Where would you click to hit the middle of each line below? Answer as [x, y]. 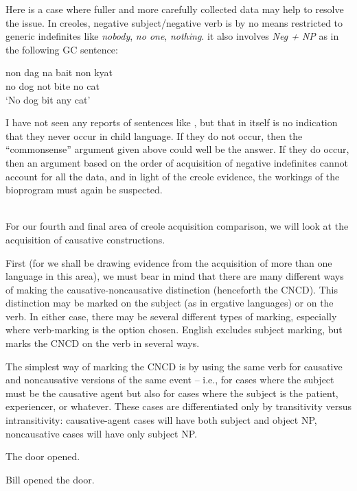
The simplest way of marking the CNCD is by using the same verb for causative [174, 366]
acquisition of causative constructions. [85, 239]
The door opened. [43, 456]
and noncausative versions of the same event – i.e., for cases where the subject [170, 380]
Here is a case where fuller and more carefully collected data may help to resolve [175, 9]
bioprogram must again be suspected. [84, 190]
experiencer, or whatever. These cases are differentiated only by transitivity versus [178, 406]
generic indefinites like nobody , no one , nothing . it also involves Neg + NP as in [172, 36]
